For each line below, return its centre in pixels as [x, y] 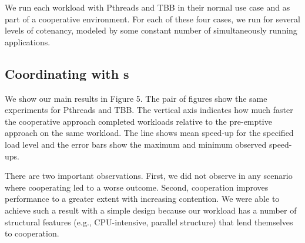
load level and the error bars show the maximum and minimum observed [136, 144]
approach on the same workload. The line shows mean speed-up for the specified [149, 133]
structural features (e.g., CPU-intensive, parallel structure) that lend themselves [149, 222]
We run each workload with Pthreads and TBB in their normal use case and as [148, 7]
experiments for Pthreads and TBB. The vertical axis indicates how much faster [149, 110]
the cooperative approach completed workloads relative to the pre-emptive [138, 121]
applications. [28, 41]
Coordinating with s [67, 73]
